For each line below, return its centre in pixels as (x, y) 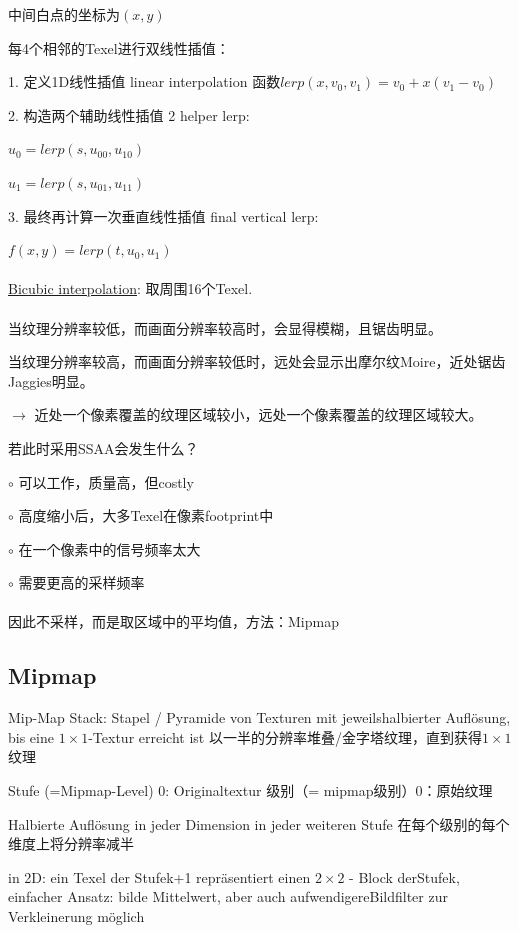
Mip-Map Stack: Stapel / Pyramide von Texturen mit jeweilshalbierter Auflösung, (259, 717)
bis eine (31, 736)
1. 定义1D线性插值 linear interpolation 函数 (144, 81)
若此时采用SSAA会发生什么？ (103, 447)
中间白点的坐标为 (64, 14)
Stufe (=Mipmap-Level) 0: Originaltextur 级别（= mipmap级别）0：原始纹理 (250, 790)
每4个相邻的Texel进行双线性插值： (119, 47)
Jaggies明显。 (51, 380)
